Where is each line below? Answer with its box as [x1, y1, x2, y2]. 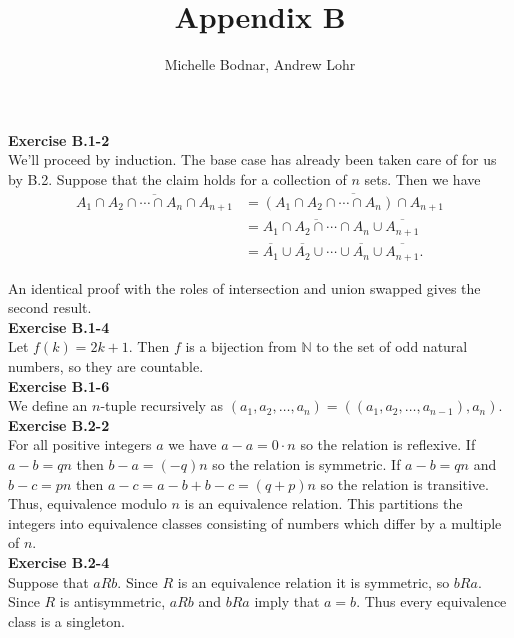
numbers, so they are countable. [8, 355, 204, 376]
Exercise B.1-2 [8, 129, 110, 150]
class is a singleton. [8, 610, 125, 631]
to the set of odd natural [316, 336, 468, 357]
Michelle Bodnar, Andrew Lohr [164, 54, 356, 75]
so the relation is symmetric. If [212, 453, 401, 474]
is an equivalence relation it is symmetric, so [177, 571, 450, 592]
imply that [254, 591, 320, 612]
